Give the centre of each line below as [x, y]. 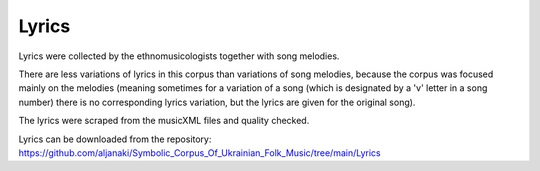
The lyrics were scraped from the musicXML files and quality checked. [164, 121]
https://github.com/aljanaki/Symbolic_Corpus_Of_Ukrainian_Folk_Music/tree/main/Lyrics [199, 152]
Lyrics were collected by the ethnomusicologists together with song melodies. [179, 56]
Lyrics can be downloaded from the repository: [115, 139]
